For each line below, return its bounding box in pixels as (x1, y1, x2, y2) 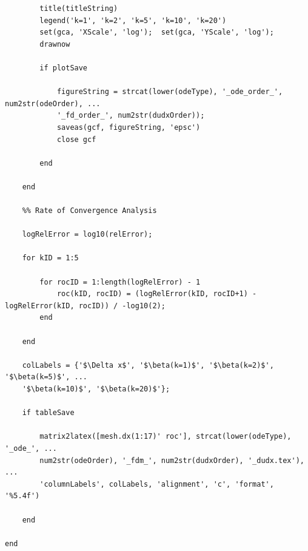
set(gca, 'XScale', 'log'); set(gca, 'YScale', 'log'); (39, 28, 274, 37)
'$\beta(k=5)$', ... (5, 373, 88, 382)
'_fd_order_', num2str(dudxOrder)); (56, 111, 205, 120)
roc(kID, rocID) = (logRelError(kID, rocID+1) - (56, 289, 257, 299)
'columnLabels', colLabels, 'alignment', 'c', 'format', (39, 479, 274, 488)
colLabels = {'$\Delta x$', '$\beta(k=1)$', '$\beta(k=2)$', (22, 360, 274, 370)
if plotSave (39, 63, 88, 72)
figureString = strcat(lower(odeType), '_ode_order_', (56, 87, 283, 96)
